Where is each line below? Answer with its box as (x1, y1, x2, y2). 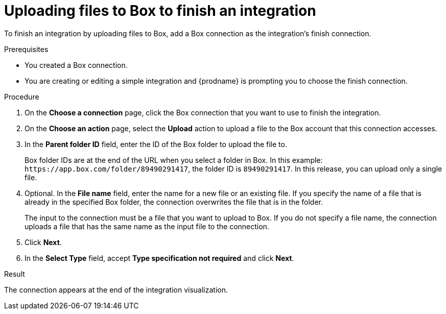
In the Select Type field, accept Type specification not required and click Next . (25, 253, 294, 262)
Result (4, 269, 25, 278)
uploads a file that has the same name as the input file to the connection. (25, 222, 269, 231)
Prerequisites (4, 44, 49, 54)
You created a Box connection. (25, 60, 128, 69)
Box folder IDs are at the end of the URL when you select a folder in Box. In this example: (25, 155, 323, 164)
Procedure (4, 92, 39, 101)
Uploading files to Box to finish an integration (4, 2, 316, 19)
